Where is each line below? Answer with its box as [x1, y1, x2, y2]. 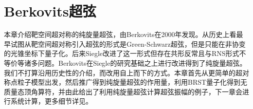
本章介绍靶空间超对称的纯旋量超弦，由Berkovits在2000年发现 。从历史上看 [4, 29, 236, 39]
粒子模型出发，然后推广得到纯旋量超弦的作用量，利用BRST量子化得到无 [17, 77, 248, 87]
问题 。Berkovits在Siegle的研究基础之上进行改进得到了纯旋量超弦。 [37, 57, 247, 68]
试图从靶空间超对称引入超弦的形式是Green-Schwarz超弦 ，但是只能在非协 [10, 38, 239, 49]
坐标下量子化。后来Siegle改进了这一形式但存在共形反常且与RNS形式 [24, 48, 239, 58]
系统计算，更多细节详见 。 [10, 96, 92, 106]
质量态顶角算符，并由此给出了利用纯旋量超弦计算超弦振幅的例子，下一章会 [4, 86, 242, 96]
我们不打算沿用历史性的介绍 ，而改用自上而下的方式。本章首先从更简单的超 [4, 67, 242, 77]
